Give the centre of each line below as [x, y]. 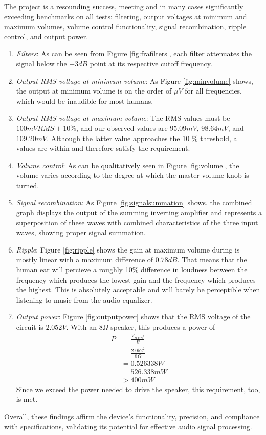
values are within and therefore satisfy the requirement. [103, 148]
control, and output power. [46, 36]
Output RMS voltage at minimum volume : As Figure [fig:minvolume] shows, [135, 81]
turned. [28, 185]
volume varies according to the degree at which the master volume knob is [132, 175]
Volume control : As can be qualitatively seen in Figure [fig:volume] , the [128, 165]
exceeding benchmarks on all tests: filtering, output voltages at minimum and [126, 16]
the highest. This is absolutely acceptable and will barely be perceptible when [138, 290]
